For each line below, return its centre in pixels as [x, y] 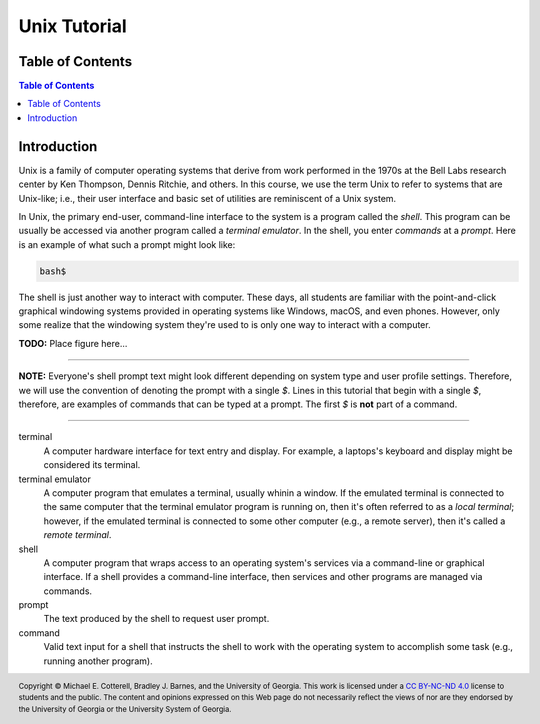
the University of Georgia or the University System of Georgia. [125, 710]
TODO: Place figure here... [73, 343]
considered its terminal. [92, 465]
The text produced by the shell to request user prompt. [156, 619]
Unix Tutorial [72, 26]
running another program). [98, 661]
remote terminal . [77, 535]
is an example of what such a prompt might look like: [127, 244]
